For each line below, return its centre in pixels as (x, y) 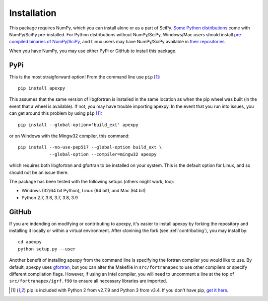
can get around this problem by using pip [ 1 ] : (56, 113)
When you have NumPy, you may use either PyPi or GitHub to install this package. (93, 51)
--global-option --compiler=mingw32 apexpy (103, 154)
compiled (19, 42)
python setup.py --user (47, 249)
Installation (33, 13)
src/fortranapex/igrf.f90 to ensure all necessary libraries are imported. (88, 281)
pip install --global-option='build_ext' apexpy (78, 125)
